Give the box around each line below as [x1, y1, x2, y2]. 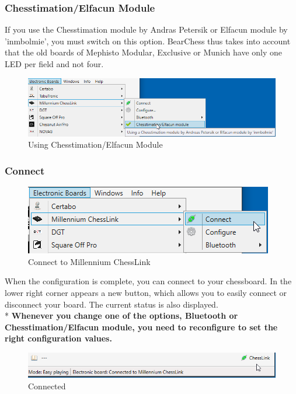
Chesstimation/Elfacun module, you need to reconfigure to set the [5, 320, 278, 333]
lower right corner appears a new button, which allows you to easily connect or [5, 286, 287, 298]
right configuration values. [5, 332, 112, 344]
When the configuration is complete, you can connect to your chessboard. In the [5, 275, 292, 287]
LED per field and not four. [5, 58, 104, 69]
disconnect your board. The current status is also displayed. [5, 298, 218, 310]
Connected [28, 379, 66, 392]
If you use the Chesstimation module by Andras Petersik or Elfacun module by [5, 23, 288, 36]
